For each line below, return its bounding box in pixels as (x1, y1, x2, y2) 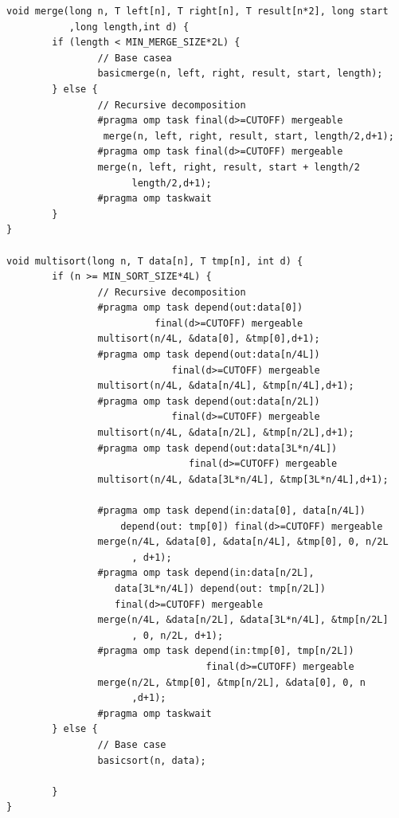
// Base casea (97, 52, 172, 64)
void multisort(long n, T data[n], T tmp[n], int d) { (6, 255, 303, 267)
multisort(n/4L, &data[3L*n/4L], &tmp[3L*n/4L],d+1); (97, 473, 389, 485)
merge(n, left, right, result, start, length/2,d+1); (103, 130, 394, 142)
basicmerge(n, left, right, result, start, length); (97, 68, 383, 80)
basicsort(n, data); (97, 754, 206, 766)
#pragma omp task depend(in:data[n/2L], (97, 567, 315, 579)
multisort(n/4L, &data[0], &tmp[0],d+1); (97, 333, 320, 345)
